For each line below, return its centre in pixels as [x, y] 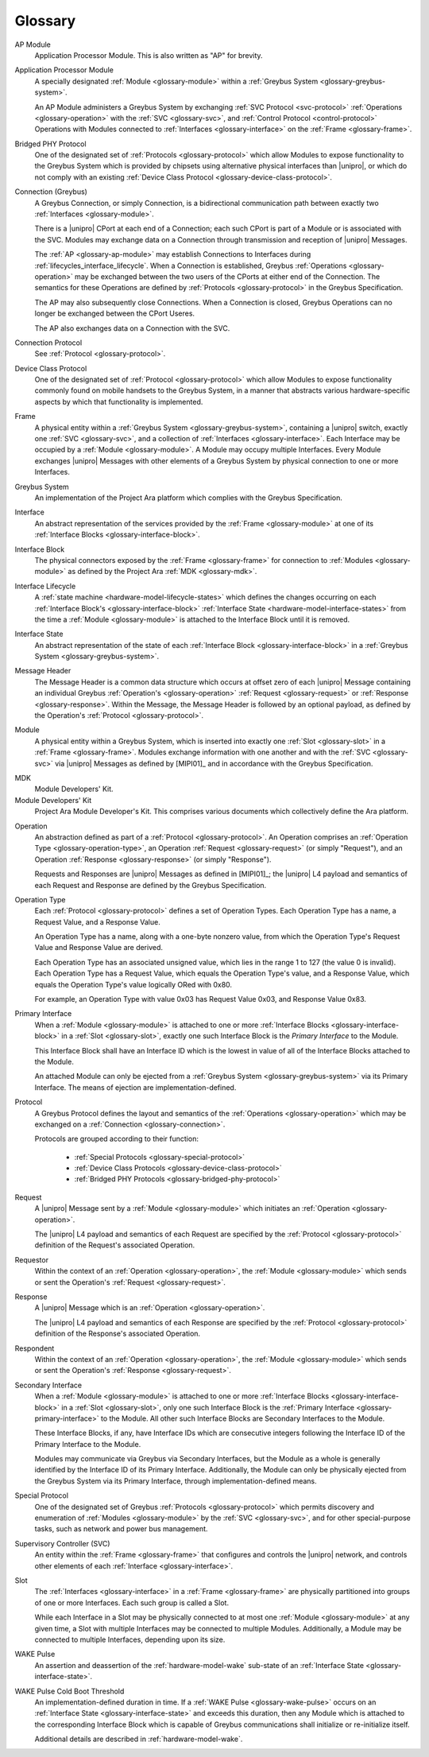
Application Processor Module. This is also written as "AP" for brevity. [149, 55]
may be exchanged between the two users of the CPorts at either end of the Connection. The [227, 276]
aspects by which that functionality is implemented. [119, 401]
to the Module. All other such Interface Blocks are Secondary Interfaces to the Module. [243, 1418]
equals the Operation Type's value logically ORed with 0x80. [133, 984]
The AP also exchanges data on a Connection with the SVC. [132, 328]
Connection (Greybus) [51, 192]
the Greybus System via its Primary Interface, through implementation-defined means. [176, 1481]
